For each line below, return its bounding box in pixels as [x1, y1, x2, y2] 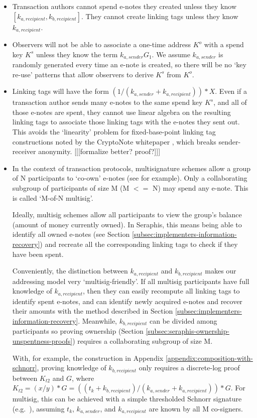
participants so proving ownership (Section [12, 326, 144, 336]
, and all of [213, 97, 247, 107]
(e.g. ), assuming [12, 403, 65, 413]
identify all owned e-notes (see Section [12, 229, 130, 239]
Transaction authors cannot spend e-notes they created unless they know [12, 1, 237, 11]
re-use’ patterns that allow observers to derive [12, 69, 154, 79]
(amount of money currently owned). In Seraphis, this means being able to [12, 219, 242, 229]
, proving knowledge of [37, 362, 106, 373]
